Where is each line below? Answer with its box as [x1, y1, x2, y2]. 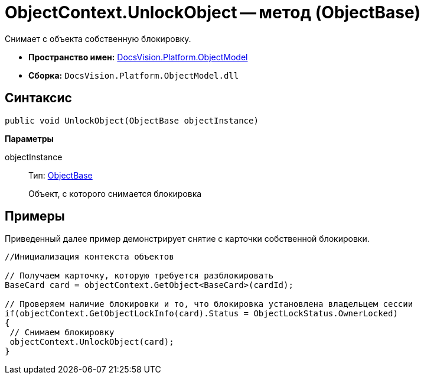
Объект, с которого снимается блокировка [28, 188, 202, 199]
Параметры [5, 133, 54, 144]
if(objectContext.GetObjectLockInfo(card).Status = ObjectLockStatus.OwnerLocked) [5, 309, 398, 319]
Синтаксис [5, 90, 72, 106]
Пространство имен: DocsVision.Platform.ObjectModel [28, 51, 248, 62]
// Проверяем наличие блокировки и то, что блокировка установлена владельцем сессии [5, 299, 413, 309]
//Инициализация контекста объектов [5, 252, 174, 262]
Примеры [5, 209, 65, 224]
